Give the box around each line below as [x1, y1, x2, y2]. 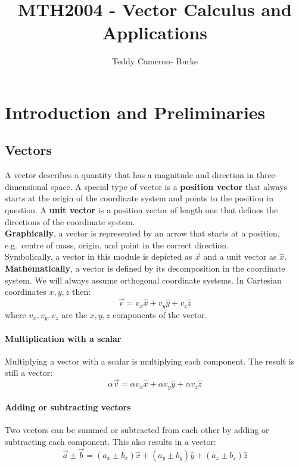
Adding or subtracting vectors [5, 401, 131, 413]
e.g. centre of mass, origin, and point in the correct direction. [5, 238, 229, 251]
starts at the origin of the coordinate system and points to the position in [5, 192, 273, 204]
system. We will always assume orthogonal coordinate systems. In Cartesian [5, 273, 282, 286]
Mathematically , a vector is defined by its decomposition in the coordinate [5, 262, 285, 275]
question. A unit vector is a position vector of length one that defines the [5, 204, 278, 216]
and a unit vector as [203, 250, 277, 263]
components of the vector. [113, 308, 207, 320]
